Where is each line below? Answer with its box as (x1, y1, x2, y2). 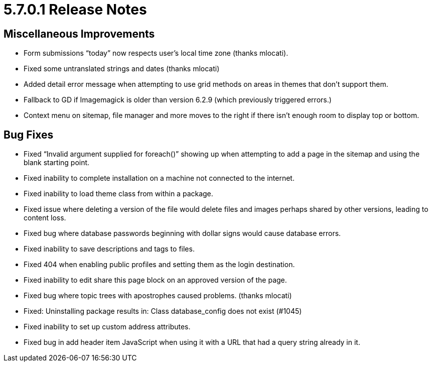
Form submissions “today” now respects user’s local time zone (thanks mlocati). (24, 49, 289, 58)
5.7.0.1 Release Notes (4, 1, 147, 18)
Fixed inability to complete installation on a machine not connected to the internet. (24, 174, 295, 183)
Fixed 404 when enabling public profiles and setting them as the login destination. (24, 260, 295, 269)
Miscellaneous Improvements (4, 27, 155, 40)
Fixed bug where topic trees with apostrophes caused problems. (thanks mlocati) (24, 291, 292, 300)
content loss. (24, 213, 66, 222)
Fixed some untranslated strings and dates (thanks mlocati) (24, 64, 220, 73)
